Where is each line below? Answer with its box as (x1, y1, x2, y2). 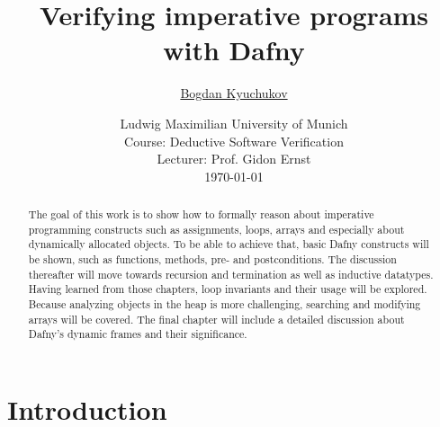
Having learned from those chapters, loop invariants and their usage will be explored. (28, 281, 427, 297)
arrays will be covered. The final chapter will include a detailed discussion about (28, 311, 405, 326)
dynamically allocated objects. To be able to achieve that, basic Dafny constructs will (28, 236, 429, 252)
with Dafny (163, 31, 305, 68)
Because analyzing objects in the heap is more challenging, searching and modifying (28, 297, 421, 312)
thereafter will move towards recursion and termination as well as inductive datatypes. (28, 266, 434, 281)
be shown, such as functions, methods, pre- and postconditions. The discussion (28, 252, 397, 267)
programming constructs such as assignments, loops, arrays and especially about (28, 221, 405, 236)
